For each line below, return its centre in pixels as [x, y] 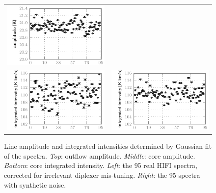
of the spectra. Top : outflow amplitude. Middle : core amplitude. [100, 155]
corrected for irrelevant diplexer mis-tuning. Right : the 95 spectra [102, 175]
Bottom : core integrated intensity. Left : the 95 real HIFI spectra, [101, 165]
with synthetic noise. [35, 184]
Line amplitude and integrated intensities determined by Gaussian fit [108, 146]
